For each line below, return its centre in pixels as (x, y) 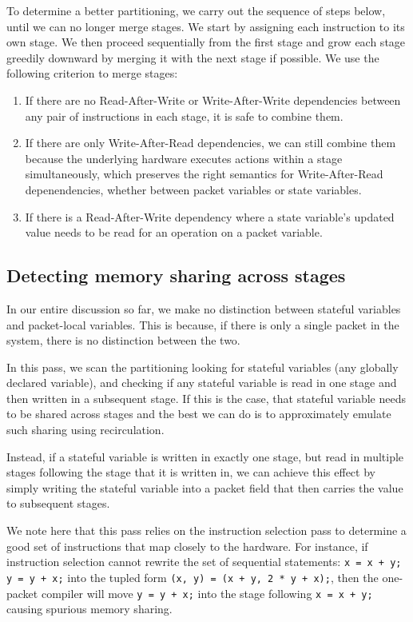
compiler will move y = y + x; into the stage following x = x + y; (207, 593)
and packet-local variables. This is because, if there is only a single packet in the (203, 324)
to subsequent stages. (58, 503)
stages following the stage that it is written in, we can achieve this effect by (191, 472)
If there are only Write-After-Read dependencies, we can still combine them (210, 143)
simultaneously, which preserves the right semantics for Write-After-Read (204, 174)
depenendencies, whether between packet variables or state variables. (193, 189)
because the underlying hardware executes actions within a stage (184, 158)
